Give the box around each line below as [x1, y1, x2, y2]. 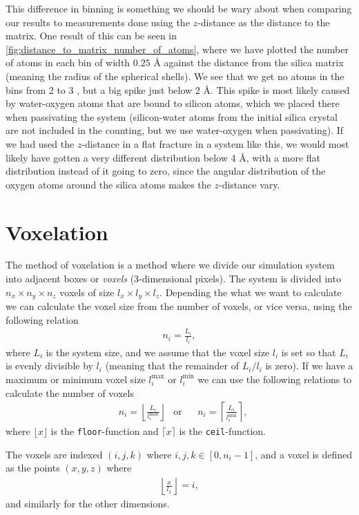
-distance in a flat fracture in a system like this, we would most [81, 136, 349, 150]
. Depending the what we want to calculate [159, 284, 342, 299]
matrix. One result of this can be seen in [6, 28, 177, 43]
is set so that [281, 344, 336, 359]
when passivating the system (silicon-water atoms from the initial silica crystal [6, 109, 338, 124]
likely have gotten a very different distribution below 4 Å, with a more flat [6, 150, 321, 164]
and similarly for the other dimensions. [6, 496, 170, 510]
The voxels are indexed [6, 447, 103, 461]
